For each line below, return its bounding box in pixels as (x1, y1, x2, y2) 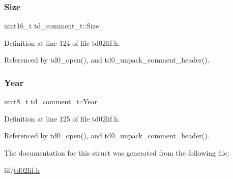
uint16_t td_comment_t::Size (4, 20, 99, 31)
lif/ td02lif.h (4, 164, 40, 175)
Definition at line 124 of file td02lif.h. (4, 37, 120, 48)
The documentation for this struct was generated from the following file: (4, 147, 229, 158)
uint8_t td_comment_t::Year (4, 96, 98, 107)
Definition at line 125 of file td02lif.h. (4, 113, 120, 124)
